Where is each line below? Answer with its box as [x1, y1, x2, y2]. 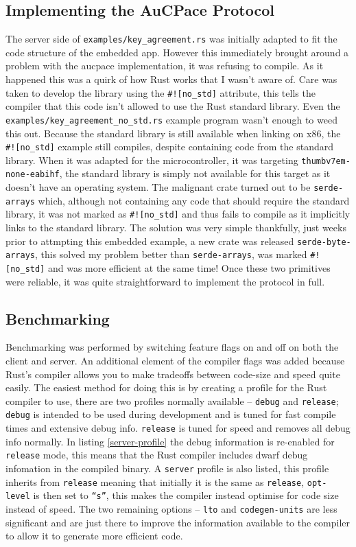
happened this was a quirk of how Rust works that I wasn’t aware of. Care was [5, 72, 337, 86]
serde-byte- [297, 237, 351, 247]
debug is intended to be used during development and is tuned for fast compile [5, 407, 336, 421]
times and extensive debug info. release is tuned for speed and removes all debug [5, 421, 351, 435]
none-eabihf [5, 170, 60, 180]
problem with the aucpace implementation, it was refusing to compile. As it [5, 58, 324, 73]
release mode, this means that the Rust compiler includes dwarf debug [5, 447, 308, 462]
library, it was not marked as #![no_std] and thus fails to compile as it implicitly [5, 207, 351, 221]
